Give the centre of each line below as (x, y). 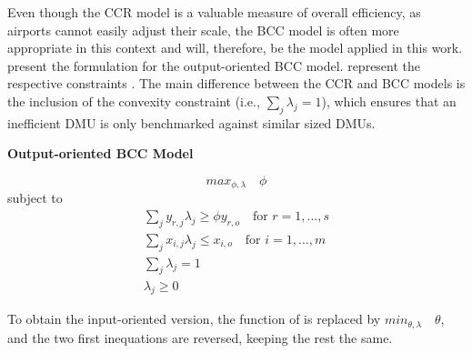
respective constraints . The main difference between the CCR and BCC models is (236, 83)
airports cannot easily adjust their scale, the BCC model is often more (203, 30)
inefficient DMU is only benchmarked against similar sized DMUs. (191, 122)
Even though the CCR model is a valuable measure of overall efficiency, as (214, 12)
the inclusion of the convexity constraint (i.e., (134, 101)
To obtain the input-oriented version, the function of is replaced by (194, 319)
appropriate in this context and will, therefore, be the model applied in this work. (235, 48)
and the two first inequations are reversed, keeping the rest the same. (200, 337)
